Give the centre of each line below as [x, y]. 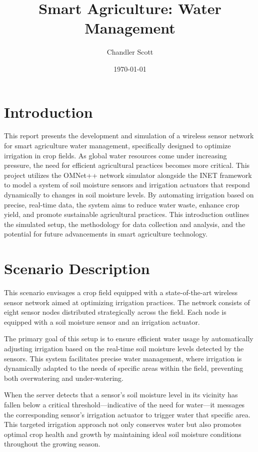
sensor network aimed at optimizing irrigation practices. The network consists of [127, 302]
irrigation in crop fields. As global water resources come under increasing [115, 155]
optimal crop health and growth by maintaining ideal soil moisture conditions [123, 434]
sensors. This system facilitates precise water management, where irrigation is [123, 358]
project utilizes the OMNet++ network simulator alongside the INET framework [128, 175]
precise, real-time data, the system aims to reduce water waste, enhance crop [122, 204]
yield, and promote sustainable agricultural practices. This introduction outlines [127, 214]
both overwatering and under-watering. [64, 378]
